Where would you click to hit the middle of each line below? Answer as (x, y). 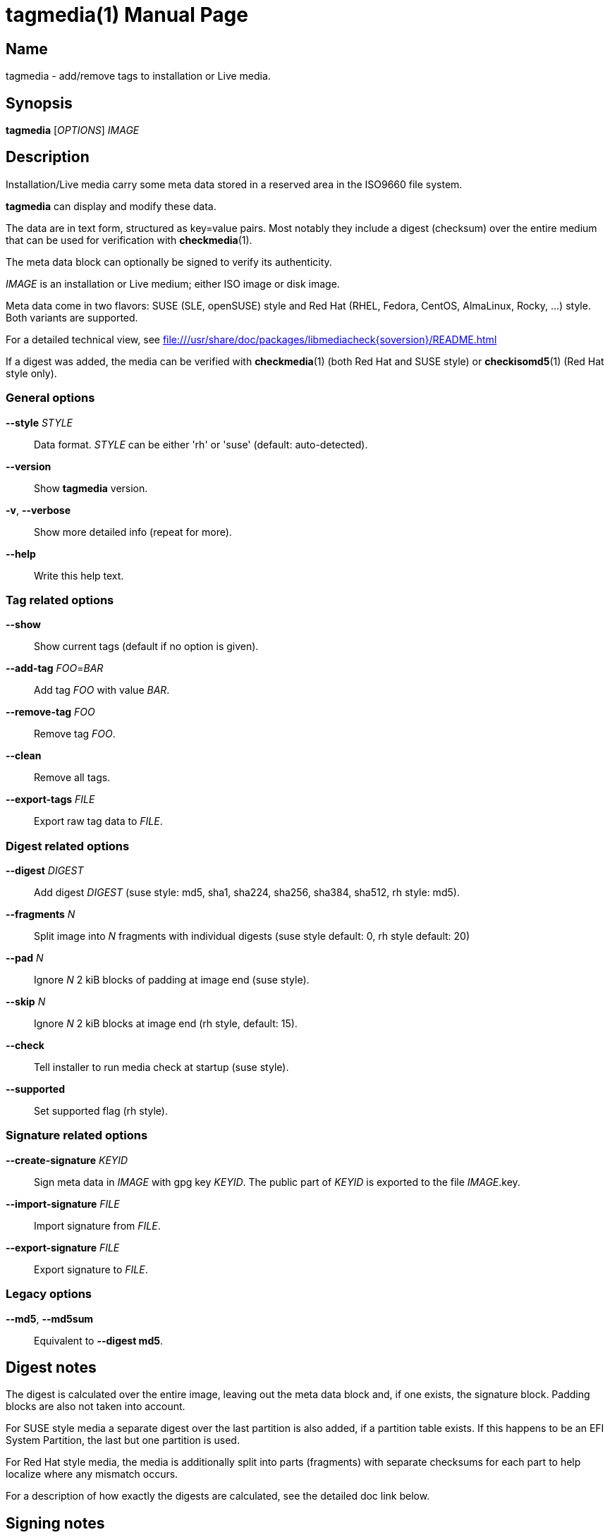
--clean (24, 756)
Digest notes (51, 1368)
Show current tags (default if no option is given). (146, 647)
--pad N (25, 958)
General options (50, 398)
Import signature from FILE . (97, 1225)
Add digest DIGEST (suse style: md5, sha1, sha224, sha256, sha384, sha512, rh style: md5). (247, 893)
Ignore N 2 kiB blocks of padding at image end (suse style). (172, 980)
